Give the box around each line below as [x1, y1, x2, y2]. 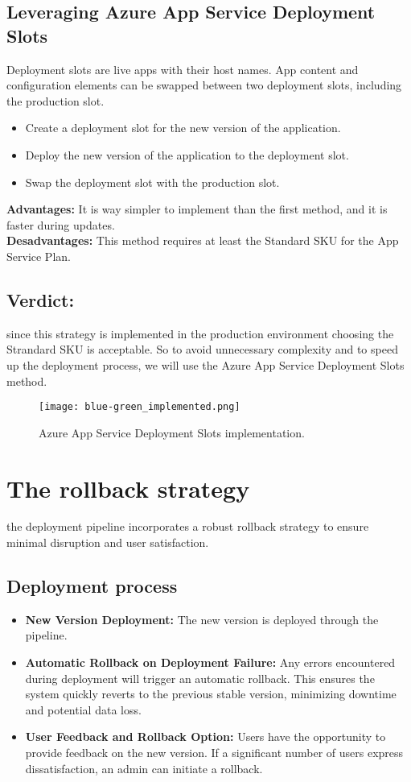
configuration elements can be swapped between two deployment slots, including [6, 77, 402, 93]
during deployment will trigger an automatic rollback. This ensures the [25, 669, 375, 686]
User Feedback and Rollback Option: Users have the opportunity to [25, 728, 386, 745]
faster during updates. [6, 216, 115, 233]
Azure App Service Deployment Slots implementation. [39, 424, 305, 441]
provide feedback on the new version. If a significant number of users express [25, 744, 404, 761]
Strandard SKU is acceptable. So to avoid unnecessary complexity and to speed [6, 341, 398, 358]
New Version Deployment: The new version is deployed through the [25, 610, 379, 627]
